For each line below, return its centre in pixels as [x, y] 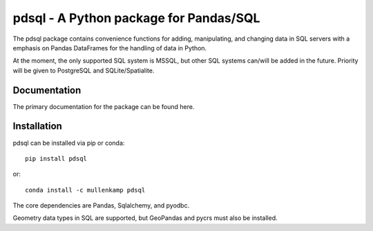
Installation [37, 127]
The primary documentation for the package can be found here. [104, 106]
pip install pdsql [56, 158]
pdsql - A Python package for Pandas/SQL [136, 18]
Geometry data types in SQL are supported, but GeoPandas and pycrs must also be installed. [145, 218]
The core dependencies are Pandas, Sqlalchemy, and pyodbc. [101, 205]
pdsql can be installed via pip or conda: [69, 143]
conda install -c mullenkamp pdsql [85, 190]
